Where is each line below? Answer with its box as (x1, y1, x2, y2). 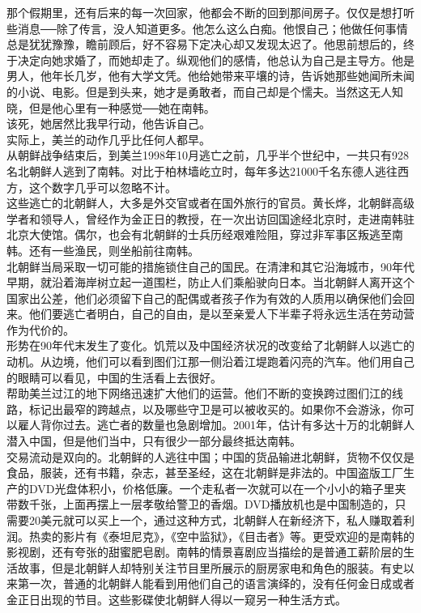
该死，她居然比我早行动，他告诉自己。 (6, 115, 210, 132)
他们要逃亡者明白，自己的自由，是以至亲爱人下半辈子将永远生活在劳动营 (28, 305, 415, 322)
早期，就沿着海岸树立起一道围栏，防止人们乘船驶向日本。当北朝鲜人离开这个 (6, 274, 415, 291)
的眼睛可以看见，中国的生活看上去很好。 (6, 368, 222, 385)
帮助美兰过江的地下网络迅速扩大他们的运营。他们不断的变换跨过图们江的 (6, 385, 392, 402)
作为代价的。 (6, 321, 74, 338)
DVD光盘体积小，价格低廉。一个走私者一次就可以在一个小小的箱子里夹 (28, 479, 406, 496)
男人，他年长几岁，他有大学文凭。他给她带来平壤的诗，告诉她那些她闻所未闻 (6, 67, 415, 84)
